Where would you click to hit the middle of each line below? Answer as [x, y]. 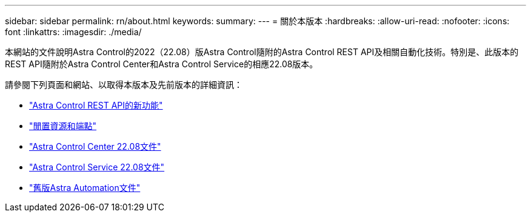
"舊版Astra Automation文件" [85, 188]
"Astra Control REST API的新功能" [96, 105]
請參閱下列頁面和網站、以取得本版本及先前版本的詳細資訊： [124, 85]
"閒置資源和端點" [63, 126]
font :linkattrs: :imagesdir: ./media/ [73, 32]
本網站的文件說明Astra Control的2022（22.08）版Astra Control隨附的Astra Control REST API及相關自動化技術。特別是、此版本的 [262, 52]
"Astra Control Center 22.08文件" [95, 146]
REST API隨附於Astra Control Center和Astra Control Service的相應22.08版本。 [162, 64]
